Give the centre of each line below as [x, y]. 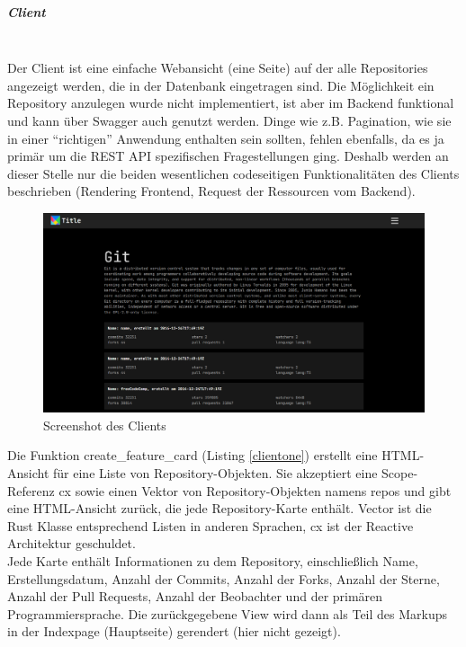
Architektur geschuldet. [72, 543]
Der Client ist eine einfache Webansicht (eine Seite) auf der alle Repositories [218, 68]
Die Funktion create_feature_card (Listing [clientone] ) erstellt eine [193, 455]
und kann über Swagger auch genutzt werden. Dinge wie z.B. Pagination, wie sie [229, 120]
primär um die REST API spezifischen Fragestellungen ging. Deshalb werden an [228, 156]
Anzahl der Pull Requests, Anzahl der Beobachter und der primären [195, 596]
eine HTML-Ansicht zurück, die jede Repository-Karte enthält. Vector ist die [220, 508]
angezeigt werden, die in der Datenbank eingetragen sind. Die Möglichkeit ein [221, 85]
